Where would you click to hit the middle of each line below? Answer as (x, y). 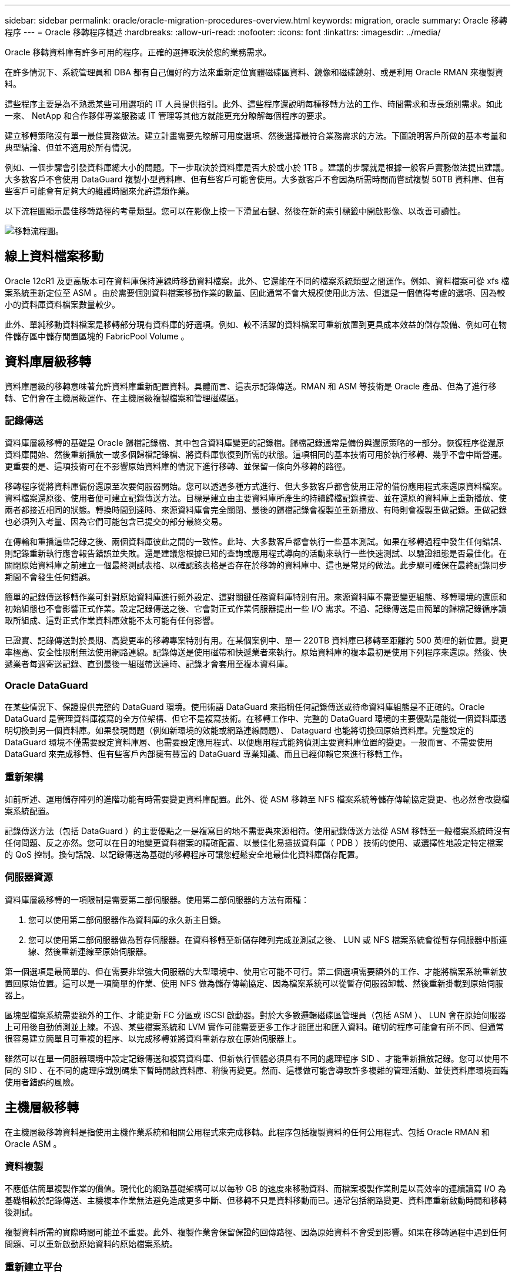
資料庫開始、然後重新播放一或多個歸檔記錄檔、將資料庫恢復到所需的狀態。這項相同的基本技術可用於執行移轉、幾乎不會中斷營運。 (256, 455)
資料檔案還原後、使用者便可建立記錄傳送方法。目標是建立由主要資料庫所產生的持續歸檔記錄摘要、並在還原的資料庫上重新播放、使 (256, 498)
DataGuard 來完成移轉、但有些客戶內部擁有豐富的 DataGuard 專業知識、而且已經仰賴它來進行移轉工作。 (206, 754)
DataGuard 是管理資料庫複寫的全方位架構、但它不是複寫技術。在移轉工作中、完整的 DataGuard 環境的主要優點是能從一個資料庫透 (256, 719)
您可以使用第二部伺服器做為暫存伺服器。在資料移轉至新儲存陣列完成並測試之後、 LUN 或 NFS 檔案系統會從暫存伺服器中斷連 (268, 939)
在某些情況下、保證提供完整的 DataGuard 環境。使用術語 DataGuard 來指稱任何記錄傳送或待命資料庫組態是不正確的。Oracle (245, 707)
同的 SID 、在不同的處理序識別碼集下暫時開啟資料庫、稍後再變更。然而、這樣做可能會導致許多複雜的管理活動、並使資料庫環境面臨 (257, 1070)
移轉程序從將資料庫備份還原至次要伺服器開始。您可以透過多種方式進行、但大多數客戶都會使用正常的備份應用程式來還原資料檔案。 (256, 486)
